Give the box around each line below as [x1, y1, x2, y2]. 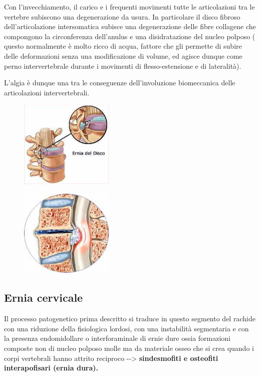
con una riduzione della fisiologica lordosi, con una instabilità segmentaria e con [4, 323, 249, 333]
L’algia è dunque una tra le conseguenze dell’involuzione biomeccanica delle [4, 77, 235, 88]
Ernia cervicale [4, 290, 83, 305]
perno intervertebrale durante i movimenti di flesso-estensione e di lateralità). [4, 60, 241, 71]
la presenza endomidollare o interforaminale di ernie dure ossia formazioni [4, 333, 231, 343]
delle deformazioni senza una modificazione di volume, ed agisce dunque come [4, 50, 242, 61]
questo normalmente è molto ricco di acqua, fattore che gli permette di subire [4, 41, 242, 51]
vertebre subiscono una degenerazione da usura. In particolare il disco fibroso [4, 11, 240, 22]
